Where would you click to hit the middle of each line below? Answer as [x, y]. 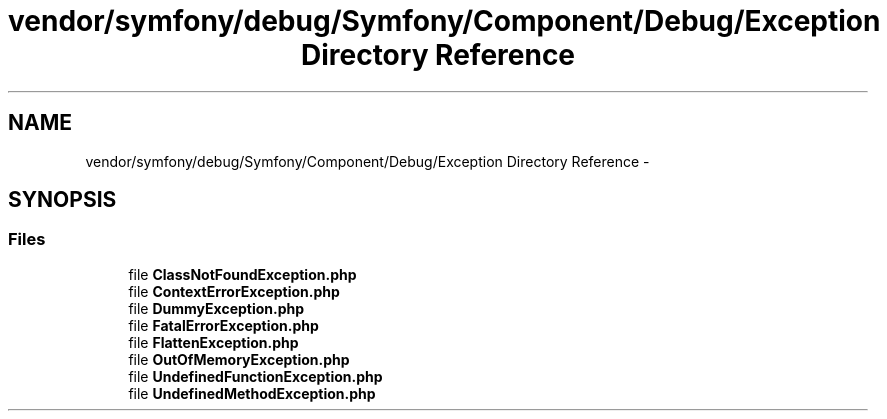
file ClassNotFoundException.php [242, 274]
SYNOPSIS [62, 200]
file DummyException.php [216, 308]
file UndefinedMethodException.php [252, 393]
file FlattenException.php [213, 342]
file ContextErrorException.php [234, 291]
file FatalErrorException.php [223, 325]
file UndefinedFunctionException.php [255, 376]
